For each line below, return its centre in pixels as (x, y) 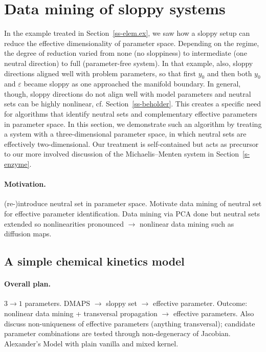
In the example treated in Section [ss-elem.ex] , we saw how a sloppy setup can (127, 33)
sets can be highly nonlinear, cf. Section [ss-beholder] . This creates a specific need (132, 104)
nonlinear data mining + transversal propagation (81, 313)
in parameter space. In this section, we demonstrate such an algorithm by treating (133, 124)
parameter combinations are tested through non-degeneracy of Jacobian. (117, 333)
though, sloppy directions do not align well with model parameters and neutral (128, 93)
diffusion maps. (28, 234)
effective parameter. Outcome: (200, 303)
